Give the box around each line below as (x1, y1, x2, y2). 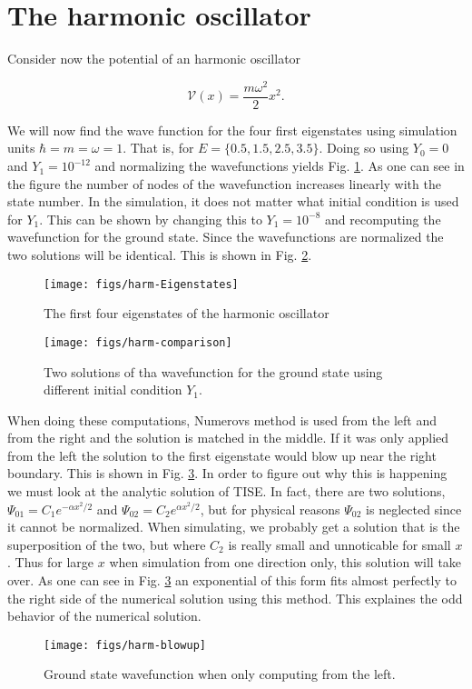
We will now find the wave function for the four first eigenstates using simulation (7, 120, 457, 139)
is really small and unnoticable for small (228, 534, 451, 554)
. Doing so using (319, 138, 409, 157)
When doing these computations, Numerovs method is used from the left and (7, 410, 437, 429)
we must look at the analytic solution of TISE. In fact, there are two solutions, (7, 482, 446, 501)
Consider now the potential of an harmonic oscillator (7, 49, 301, 68)
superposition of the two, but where (7, 534, 206, 554)
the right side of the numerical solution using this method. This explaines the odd (7, 588, 463, 607)
